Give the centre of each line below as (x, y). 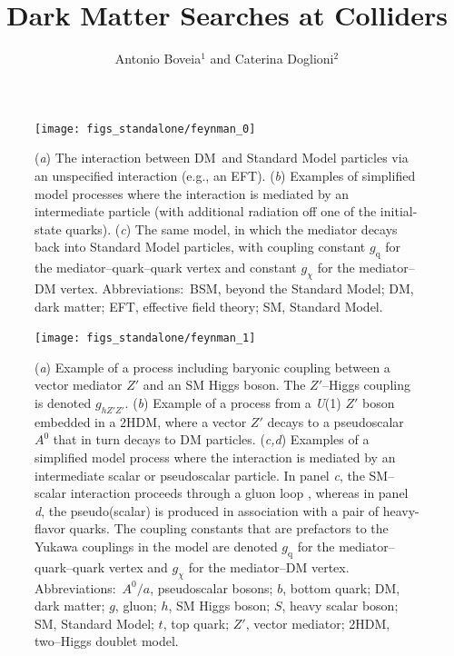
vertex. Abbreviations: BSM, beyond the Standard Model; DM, (237, 288)
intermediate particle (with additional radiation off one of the (206, 211)
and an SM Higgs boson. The (224, 385)
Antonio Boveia (158, 59)
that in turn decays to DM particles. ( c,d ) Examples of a (211, 439)
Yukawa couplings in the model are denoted (156, 546)
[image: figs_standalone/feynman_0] (145, 129)
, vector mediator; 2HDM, (318, 623)
